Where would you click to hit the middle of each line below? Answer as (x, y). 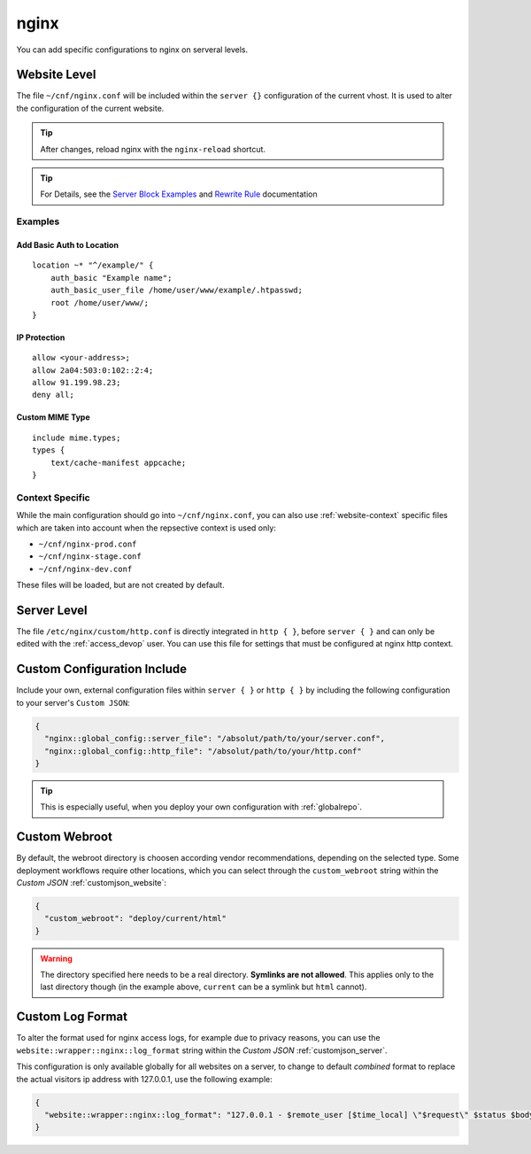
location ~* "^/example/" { (93, 265)
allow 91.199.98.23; (77, 383)
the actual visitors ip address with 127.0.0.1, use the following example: (145, 1079)
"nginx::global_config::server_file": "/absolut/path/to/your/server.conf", (215, 739)
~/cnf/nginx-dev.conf (85, 569)
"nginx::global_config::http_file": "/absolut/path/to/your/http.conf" (203, 751)
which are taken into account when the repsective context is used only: (146, 528)
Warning (56, 958)
